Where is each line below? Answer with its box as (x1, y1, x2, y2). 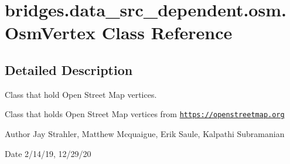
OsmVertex (5, 20, 95, 45)
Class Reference (101, 20, 233, 45)
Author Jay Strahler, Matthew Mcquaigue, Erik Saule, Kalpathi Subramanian (5, 128, 285, 140)
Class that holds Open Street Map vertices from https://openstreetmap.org (5, 108, 285, 120)
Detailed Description (5, 60, 133, 78)
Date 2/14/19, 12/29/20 (5, 147, 91, 159)
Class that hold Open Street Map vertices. (5, 88, 157, 100)
